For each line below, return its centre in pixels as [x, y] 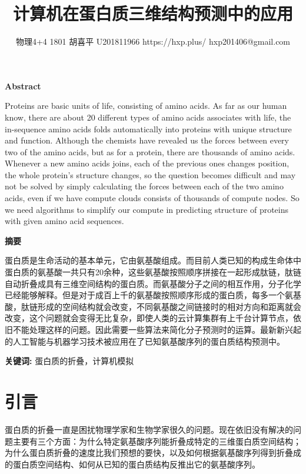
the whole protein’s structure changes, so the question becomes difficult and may [150, 174]
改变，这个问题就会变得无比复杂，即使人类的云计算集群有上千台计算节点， [149, 318]
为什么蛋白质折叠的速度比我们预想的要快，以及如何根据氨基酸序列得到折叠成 [153, 453]
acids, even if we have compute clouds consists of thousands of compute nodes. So [152, 198]
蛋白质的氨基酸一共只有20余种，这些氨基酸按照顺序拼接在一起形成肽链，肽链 [153, 272]
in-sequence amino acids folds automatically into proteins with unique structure [148, 128]
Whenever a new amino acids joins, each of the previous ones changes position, [147, 163]
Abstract [23, 86]
